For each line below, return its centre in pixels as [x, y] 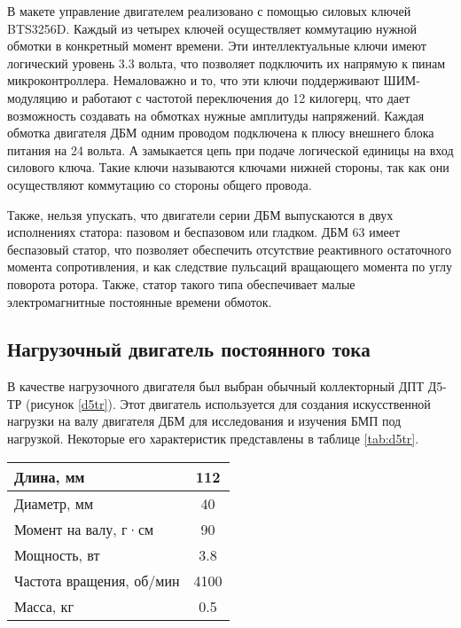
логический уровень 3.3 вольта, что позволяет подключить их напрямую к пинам [227, 63]
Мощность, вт [57, 554]
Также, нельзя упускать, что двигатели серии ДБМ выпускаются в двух [200, 214]
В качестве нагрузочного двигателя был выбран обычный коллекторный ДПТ [215, 386]
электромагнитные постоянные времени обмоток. [140, 301]
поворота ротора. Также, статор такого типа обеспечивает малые [181, 283]
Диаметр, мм [54, 503]
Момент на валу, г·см [84, 529]
